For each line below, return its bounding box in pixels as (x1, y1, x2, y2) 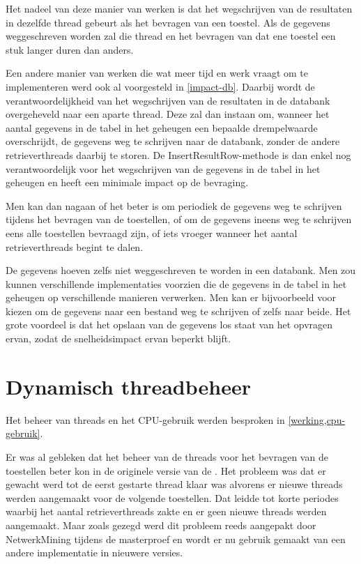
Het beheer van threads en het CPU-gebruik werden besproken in (6, 412, 285, 427)
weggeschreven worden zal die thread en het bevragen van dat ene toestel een (6, 29, 336, 43)
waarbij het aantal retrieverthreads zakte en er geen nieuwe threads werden (6, 504, 327, 519)
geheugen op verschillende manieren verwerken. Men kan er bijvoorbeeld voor (6, 290, 337, 305)
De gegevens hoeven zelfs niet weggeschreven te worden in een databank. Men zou (6, 263, 356, 277)
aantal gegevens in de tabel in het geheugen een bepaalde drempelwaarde (6, 120, 318, 135)
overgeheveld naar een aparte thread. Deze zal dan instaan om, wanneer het (6, 107, 330, 121)
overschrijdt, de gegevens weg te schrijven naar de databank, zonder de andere (6, 134, 340, 148)
